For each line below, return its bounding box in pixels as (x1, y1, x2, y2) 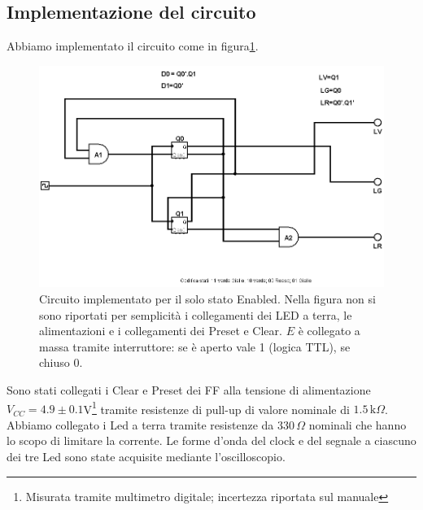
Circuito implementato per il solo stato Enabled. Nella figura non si (39, 290, 376, 307)
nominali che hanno (308, 416, 407, 433)
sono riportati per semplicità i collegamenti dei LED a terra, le (39, 306, 352, 323)
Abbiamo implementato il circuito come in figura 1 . (7, 37, 259, 54)
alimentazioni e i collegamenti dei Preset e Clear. (39, 322, 282, 339)
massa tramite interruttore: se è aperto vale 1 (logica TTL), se (39, 338, 351, 355)
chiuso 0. (39, 354, 83, 371)
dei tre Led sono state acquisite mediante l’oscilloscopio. (7, 447, 286, 464)
